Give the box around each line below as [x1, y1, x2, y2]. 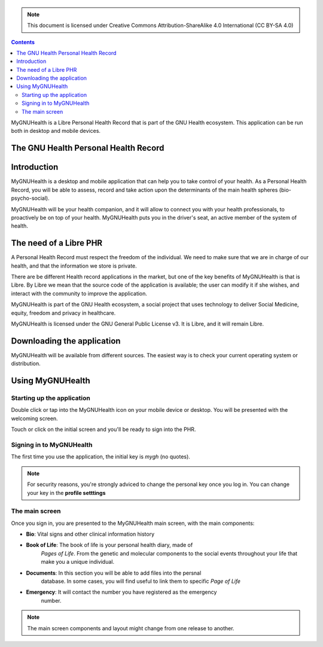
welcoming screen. [11, 415, 58, 422]
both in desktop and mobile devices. [11, 127, 101, 135]
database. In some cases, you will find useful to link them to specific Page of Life [41, 578, 241, 585]
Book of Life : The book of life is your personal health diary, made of [26, 542, 193, 549]
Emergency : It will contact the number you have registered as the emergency [26, 588, 217, 596]
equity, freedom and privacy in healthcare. [11, 309, 116, 317]
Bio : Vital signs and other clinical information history [26, 530, 155, 538]
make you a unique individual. [41, 558, 115, 566]
